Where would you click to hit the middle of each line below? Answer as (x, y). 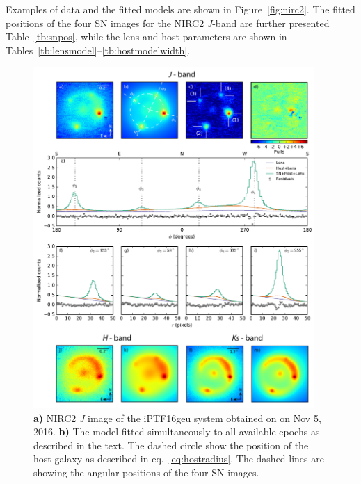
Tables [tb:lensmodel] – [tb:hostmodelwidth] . (98, 50)
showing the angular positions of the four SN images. (146, 472)
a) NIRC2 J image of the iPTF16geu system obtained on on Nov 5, (177, 418)
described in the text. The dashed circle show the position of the (171, 445)
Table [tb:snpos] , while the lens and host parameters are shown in (146, 37)
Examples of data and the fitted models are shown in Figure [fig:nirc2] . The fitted (180, 9)
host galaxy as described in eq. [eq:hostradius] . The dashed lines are (179, 459)
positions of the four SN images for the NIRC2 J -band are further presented (168, 23)
